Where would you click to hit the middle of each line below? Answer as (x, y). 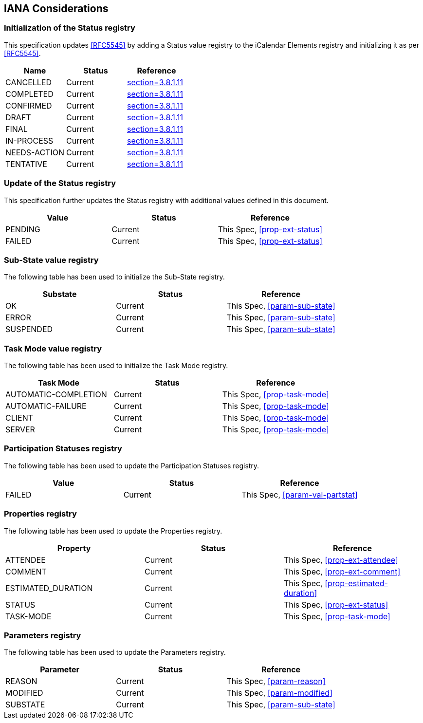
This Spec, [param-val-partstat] (300, 494)
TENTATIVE (26, 164)
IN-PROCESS (29, 140)
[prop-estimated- (356, 583)
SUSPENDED (29, 329)
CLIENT (19, 418)
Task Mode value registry (53, 348)
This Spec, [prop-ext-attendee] (341, 560)
